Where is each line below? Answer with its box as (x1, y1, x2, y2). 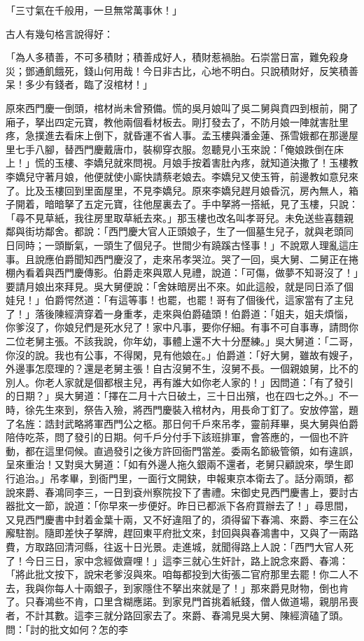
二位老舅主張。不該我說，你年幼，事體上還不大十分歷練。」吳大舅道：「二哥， (6, 334, 358, 348)
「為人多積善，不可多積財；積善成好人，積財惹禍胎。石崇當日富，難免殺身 (6, 50, 349, 64)
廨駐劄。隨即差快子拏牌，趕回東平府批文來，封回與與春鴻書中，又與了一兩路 (6, 526, 358, 540)
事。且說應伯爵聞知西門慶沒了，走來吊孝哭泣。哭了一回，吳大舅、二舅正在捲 (6, 251, 358, 266)
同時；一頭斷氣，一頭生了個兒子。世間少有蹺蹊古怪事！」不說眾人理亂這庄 (15, 237, 358, 252)
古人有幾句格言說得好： (6, 26, 113, 41)
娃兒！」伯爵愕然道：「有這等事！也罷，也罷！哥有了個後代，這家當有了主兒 (6, 293, 353, 307)
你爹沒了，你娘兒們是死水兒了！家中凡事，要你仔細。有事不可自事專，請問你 (6, 320, 358, 334)
